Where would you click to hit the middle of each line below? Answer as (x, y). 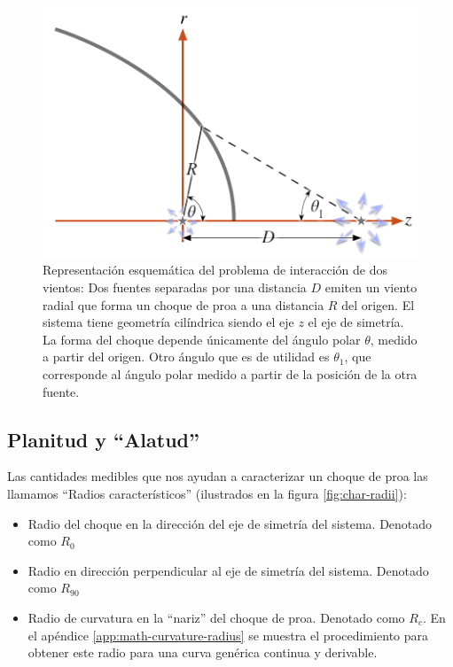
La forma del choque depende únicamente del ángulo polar (202, 339)
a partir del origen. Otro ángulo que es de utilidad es (186, 357)
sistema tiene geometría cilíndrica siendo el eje (168, 322)
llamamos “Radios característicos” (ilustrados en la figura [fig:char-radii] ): (207, 493)
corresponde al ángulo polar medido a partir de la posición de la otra (230, 373)
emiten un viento (371, 287)
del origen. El (378, 304)
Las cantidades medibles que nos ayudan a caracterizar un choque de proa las (218, 476)
